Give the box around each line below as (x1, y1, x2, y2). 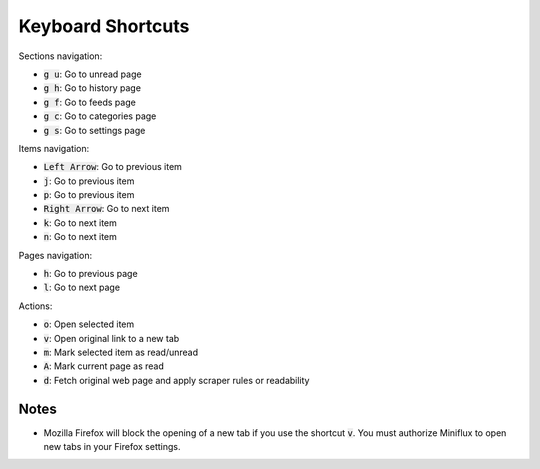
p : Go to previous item (43, 189, 135, 201)
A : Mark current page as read (43, 360, 164, 372)
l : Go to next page (43, 281, 120, 294)
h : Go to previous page (43, 268, 139, 280)
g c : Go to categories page (43, 110, 157, 122)
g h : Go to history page (43, 82, 142, 94)
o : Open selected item (43, 318, 135, 330)
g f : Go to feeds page (43, 96, 137, 108)
